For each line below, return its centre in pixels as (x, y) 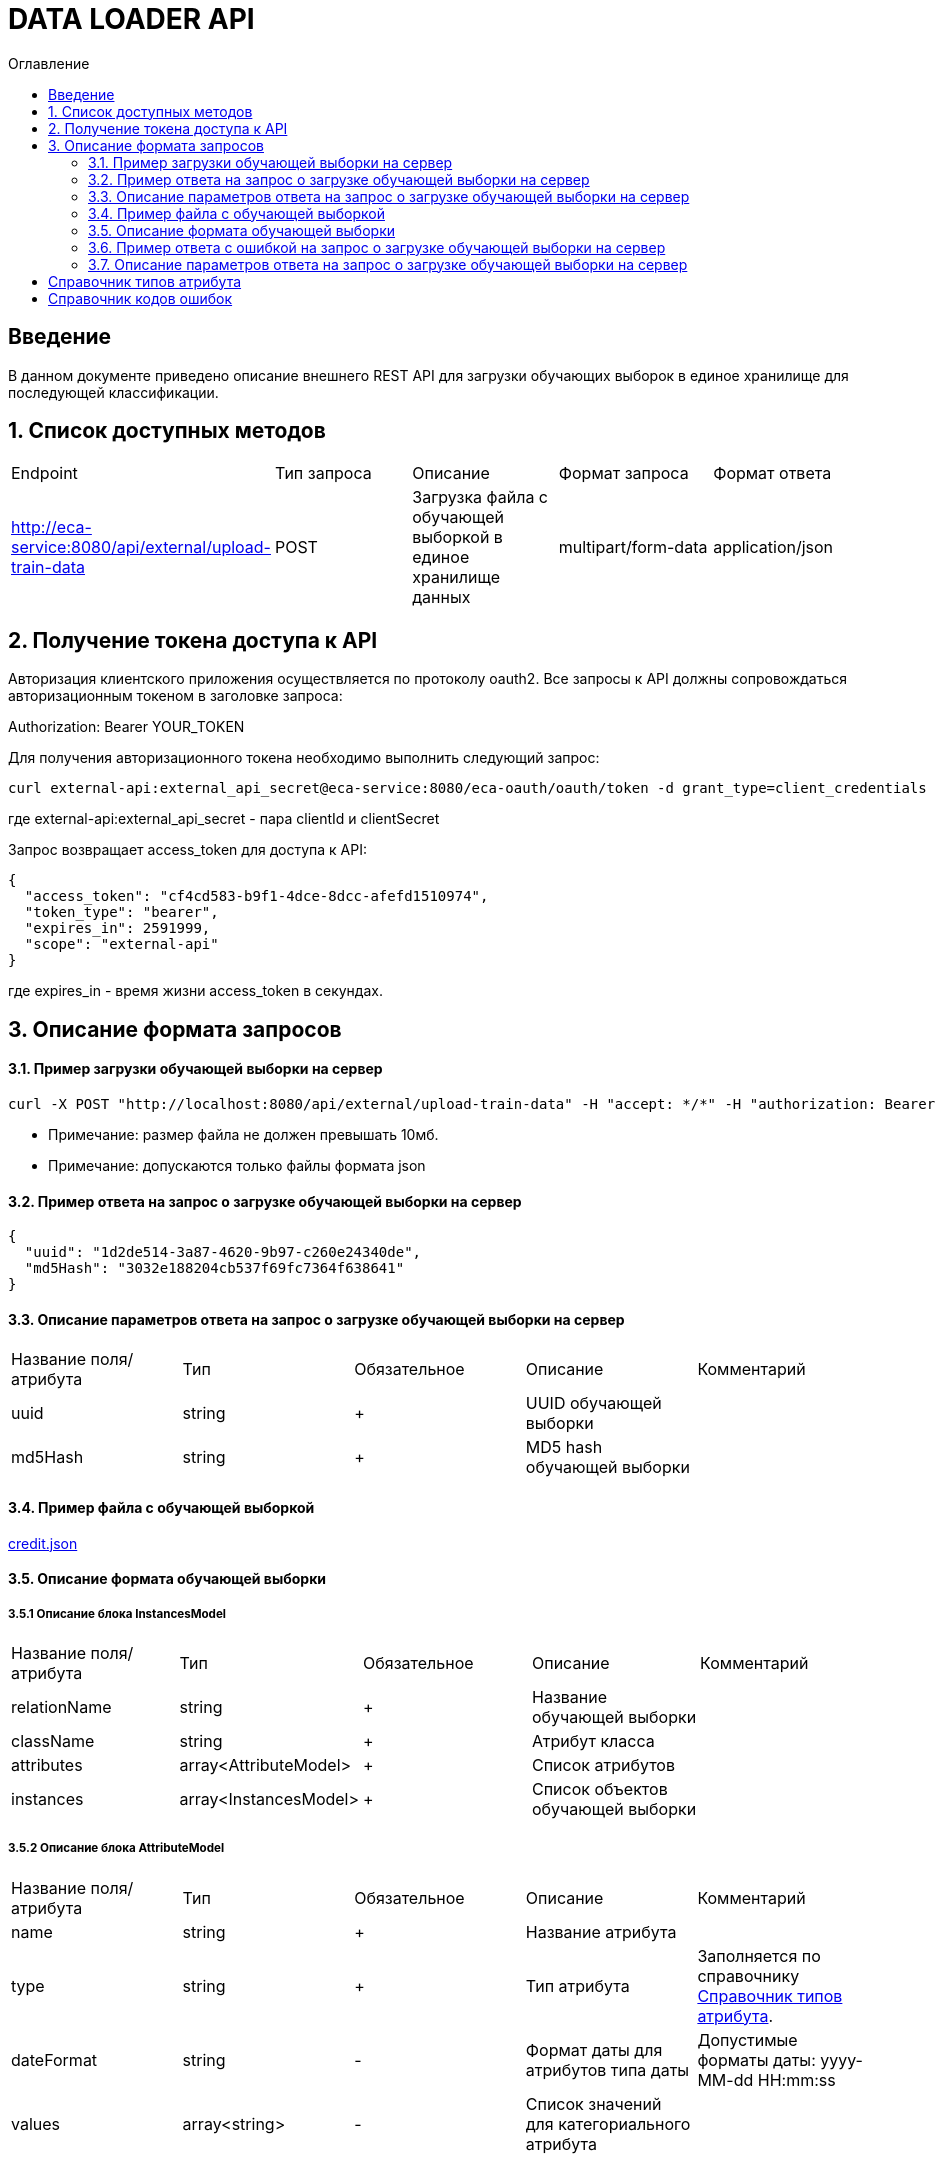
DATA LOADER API (131, 19)
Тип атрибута (577, 1985)
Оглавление (49, 63)
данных (441, 597)
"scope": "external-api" (121, 944)
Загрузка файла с (480, 497)
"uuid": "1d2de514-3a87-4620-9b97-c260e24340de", (223, 1252)
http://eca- (51, 527)
